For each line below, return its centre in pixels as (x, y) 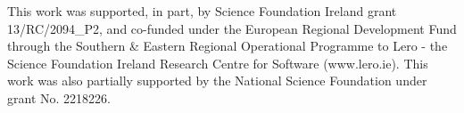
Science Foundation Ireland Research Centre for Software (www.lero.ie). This (218, 63)
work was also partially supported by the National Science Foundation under (217, 81)
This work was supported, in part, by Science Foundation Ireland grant (202, 11)
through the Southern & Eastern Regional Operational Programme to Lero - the (228, 46)
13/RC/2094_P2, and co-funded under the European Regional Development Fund (232, 28)
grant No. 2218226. (59, 97)
